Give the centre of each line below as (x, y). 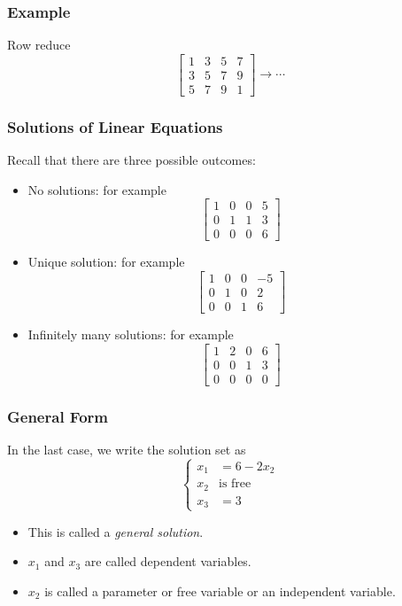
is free (235, 484)
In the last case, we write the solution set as (127, 449)
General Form (58, 416)
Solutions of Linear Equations (115, 126)
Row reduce (39, 45)
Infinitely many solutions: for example (131, 334)
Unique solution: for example (106, 262)
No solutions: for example (97, 189)
